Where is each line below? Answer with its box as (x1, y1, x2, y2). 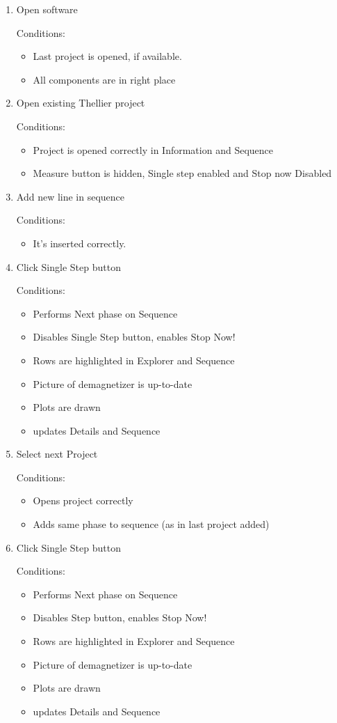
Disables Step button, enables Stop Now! (33, 610, 207, 625)
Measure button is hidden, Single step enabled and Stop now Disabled (33, 166, 332, 180)
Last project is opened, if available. (33, 49, 182, 63)
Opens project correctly (33, 493, 133, 508)
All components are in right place (33, 72, 176, 86)
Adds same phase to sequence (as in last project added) (33, 517, 270, 531)
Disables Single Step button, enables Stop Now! (33, 329, 236, 344)
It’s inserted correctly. (33, 235, 126, 250)
